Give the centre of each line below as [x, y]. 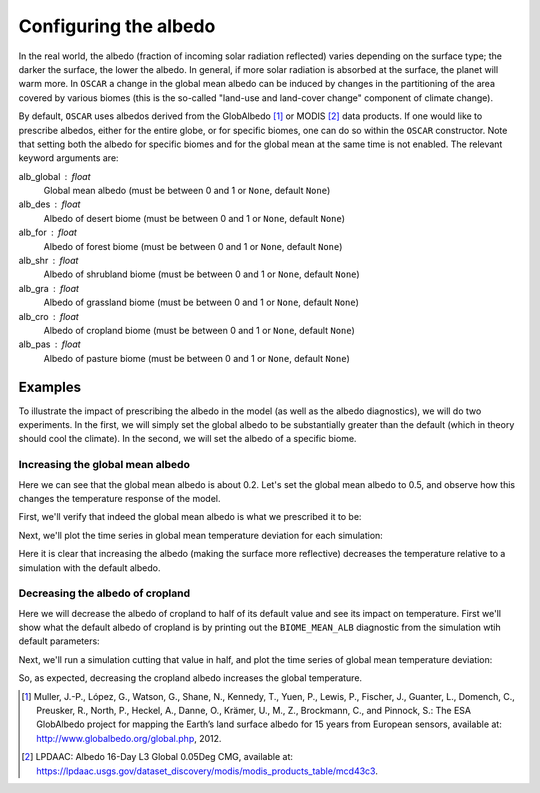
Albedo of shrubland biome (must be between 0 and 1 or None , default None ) [201, 274]
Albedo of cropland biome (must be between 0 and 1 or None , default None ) [199, 330]
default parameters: [59, 641]
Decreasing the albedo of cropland [104, 593]
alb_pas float [49, 344]
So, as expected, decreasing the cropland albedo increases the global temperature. [190, 678]
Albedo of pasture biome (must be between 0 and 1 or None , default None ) [196, 358]
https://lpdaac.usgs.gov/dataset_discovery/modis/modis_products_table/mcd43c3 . [207, 771]
